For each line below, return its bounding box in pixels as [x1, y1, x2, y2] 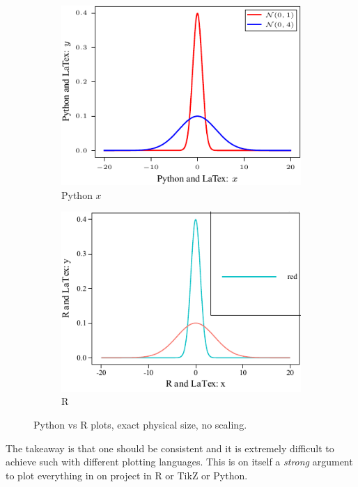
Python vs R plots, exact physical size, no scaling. [33, 417, 247, 431]
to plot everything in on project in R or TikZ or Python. [6, 468, 248, 482]
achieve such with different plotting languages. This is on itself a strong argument [6, 454, 353, 469]
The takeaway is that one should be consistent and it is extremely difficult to [6, 440, 334, 455]
